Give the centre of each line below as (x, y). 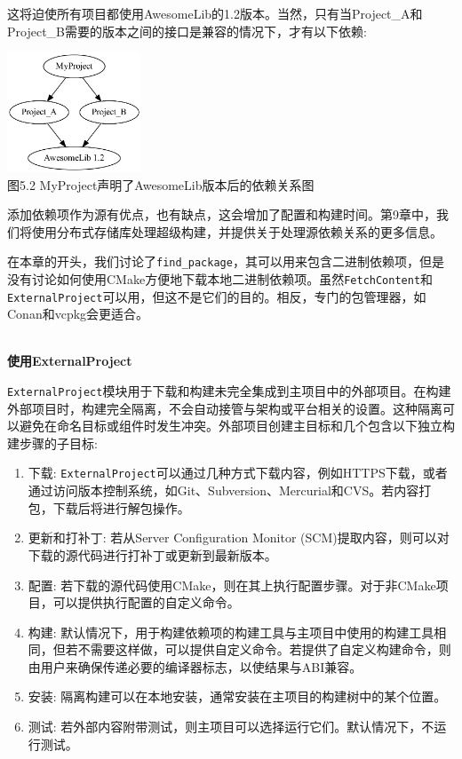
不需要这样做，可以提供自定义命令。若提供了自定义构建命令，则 (264, 649)
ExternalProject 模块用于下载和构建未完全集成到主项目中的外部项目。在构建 (229, 391)
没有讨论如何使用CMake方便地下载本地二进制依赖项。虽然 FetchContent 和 (220, 278)
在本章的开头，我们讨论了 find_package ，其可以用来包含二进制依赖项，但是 (226, 261)
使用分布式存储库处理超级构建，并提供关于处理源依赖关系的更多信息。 (237, 231)
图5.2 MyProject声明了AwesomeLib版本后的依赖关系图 (161, 184)
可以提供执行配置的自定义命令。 (146, 602)
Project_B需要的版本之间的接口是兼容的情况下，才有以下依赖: (187, 31)
